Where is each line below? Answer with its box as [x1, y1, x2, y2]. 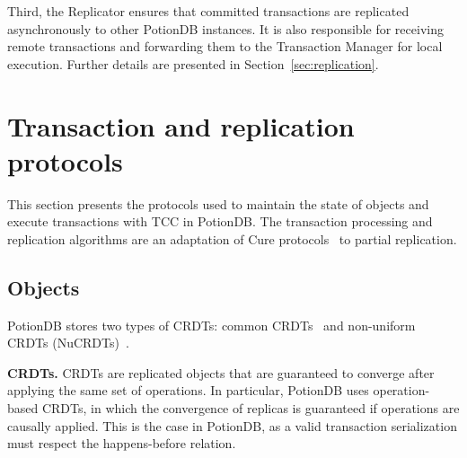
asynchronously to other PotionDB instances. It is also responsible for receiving [7, 19, 444, 38]
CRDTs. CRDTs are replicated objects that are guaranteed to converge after [7, 363, 435, 382]
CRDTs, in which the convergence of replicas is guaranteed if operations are [41, 399, 460, 418]
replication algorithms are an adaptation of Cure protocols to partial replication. [7, 229, 457, 248]
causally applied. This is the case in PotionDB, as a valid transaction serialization [7, 416, 457, 435]
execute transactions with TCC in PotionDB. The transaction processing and [7, 212, 433, 231]
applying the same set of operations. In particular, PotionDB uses [7, 381, 369, 400]
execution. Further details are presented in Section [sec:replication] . [7, 54, 379, 73]
